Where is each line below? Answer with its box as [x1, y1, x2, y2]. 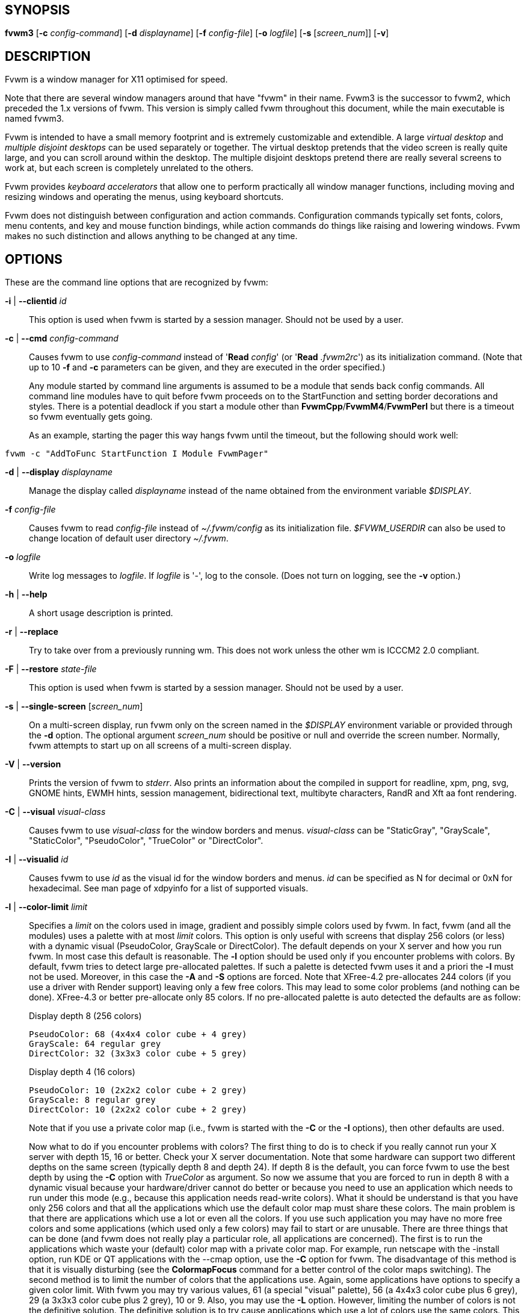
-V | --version [5, 759, 61, 770]
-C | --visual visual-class [5, 806, 106, 817]
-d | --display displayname [5, 467, 113, 478]
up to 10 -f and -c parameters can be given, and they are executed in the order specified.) [29, 362, 386, 373]
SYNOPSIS [5, 2, 70, 17]
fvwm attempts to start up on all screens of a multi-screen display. [29, 740, 292, 751]
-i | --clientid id [5, 296, 67, 307]
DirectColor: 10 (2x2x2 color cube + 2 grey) [29, 1105, 247, 1115]
